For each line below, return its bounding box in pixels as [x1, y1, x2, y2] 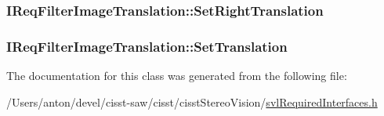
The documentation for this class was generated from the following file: [6, 67, 347, 84]
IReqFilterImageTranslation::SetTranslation [6, 36, 288, 56]
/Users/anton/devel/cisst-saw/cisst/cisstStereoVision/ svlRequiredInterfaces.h [6, 93, 378, 110]
